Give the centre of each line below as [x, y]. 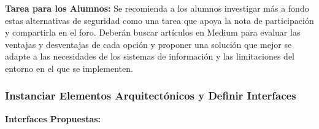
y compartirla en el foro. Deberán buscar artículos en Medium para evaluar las [153, 32]
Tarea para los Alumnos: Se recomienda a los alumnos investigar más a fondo [157, 8]
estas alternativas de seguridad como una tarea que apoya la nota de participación [159, 20]
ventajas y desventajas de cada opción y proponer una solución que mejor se [148, 44]
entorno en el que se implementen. [69, 68]
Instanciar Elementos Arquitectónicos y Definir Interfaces [151, 96]
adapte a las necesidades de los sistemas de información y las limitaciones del [150, 56]
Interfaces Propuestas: [53, 118]
